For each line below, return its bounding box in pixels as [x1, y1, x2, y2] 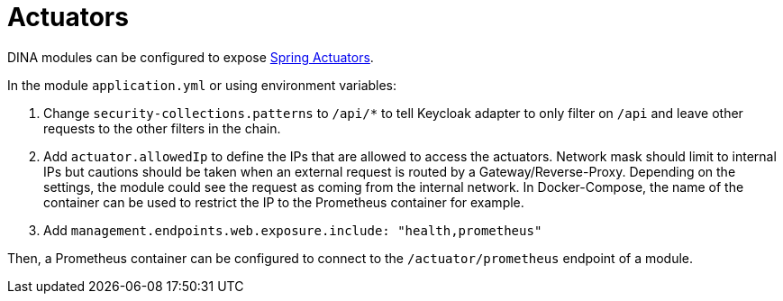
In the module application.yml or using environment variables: [7, 77, 397, 93]
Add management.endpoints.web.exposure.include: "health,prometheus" [43, 222, 542, 238]
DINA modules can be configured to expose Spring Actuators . [7, 49, 374, 65]
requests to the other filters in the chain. [43, 120, 281, 136]
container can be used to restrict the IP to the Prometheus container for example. [43, 194, 524, 210]
